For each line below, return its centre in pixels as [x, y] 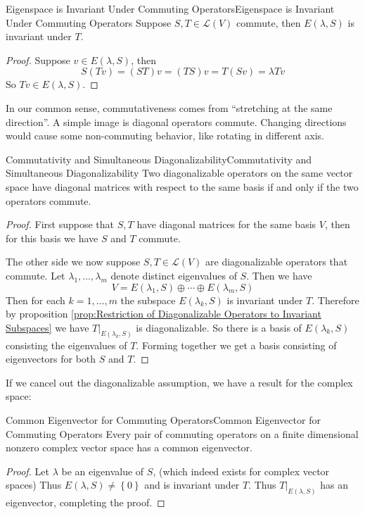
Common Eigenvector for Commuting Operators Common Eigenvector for [163, 419]
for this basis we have [52, 238]
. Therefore [335, 300]
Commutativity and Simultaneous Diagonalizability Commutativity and [159, 159]
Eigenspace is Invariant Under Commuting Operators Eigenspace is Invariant [170, 8]
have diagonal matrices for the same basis [226, 224]
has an [334, 485]
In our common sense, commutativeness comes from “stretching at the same [169, 107]
